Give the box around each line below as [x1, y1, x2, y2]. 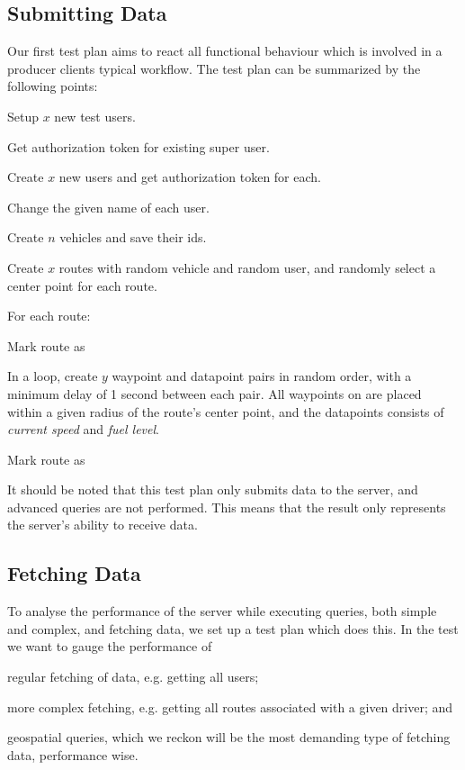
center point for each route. [7, 276, 157, 294]
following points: [7, 77, 98, 95]
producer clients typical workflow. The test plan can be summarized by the [7, 59, 421, 77]
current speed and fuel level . [7, 420, 159, 439]
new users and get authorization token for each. [58, 168, 321, 186]
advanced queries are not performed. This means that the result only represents [7, 497, 446, 516]
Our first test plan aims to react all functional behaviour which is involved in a [7, 41, 443, 60]
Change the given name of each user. [7, 197, 210, 216]
